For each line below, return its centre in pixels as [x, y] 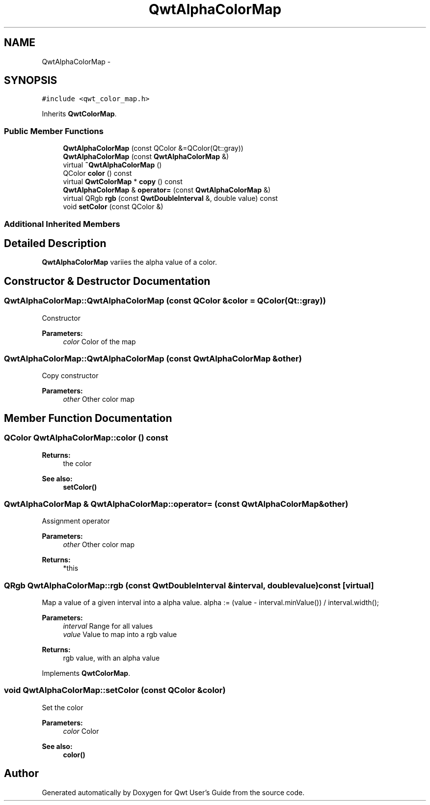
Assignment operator [76, 521]
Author [21, 774]
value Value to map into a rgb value [120, 635]
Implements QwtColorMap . [86, 673]
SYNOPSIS [31, 81]
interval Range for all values [108, 626]
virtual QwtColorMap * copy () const [123, 182]
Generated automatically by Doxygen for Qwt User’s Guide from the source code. [173, 792]
